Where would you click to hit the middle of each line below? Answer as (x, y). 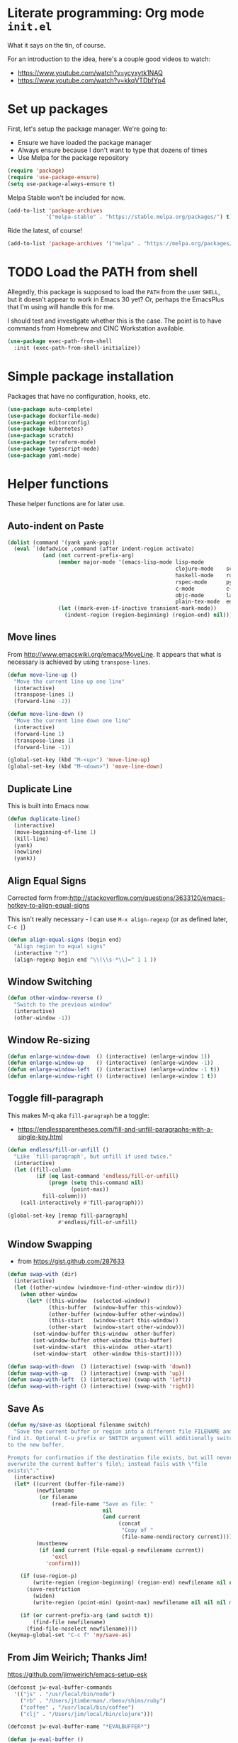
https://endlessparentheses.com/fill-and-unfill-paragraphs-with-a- (115, 1129)
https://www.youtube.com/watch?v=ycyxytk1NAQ (90, 73)
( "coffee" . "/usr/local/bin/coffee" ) (77, 1707)
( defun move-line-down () (45, 714)
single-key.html (40, 1137)
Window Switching (50, 981)
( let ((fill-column (42, 1170)
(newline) (28, 852)
